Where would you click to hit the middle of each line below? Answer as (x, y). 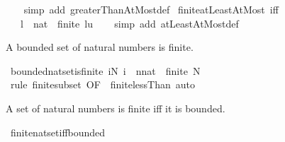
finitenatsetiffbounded (58, 132)
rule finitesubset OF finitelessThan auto (102, 84)
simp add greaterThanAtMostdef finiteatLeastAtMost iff (151, 9)
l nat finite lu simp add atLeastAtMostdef (129, 23)
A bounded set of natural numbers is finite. (100, 47)
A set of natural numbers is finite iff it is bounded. (116, 108)
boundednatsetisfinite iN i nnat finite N (105, 70)
